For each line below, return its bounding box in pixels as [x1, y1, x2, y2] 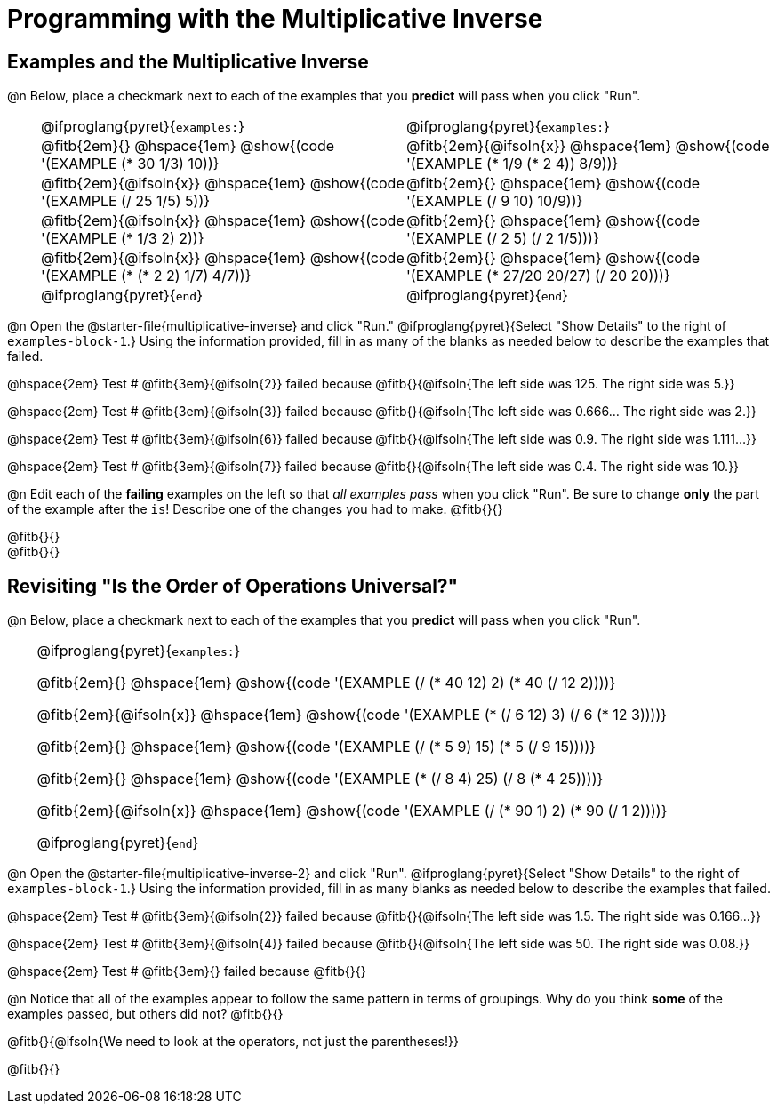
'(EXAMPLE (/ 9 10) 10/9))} [406, 192, 583, 211]
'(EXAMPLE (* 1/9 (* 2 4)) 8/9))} [406, 155, 619, 173]
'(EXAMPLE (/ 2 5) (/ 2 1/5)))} [406, 229, 599, 248]
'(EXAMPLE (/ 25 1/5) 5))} [41, 192, 211, 211]
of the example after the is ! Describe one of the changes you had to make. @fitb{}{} [7, 501, 503, 517]
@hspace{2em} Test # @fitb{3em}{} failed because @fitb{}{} [7, 963, 366, 979]
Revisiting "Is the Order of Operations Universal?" [7, 574, 459, 597]
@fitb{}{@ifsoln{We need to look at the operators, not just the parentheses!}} [7, 1034, 459, 1050]
